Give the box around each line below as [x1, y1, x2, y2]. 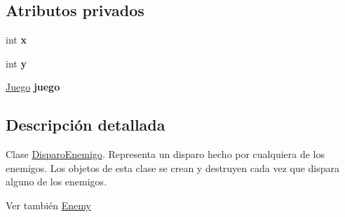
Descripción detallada [6, 114, 165, 136]
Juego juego [6, 79, 60, 94]
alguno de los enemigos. [6, 174, 107, 189]
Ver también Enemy [6, 197, 91, 212]
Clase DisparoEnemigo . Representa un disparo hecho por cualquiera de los [6, 147, 325, 162]
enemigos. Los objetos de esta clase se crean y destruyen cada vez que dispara [6, 160, 340, 175]
